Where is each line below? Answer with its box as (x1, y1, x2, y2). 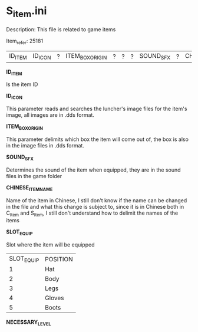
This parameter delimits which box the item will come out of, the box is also (6, 136, 189, 143)
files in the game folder (6, 172, 62, 179)
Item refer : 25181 (6, 37, 43, 45)
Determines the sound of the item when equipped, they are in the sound (6, 166, 181, 173)
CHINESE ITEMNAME (6, 184, 53, 192)
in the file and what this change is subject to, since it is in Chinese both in (6, 203, 184, 210)
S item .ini (6, 4, 47, 19)
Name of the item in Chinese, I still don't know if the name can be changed (6, 196, 187, 204)
